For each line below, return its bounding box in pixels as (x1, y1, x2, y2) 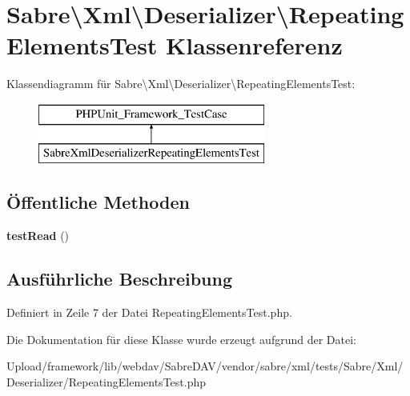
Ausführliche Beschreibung (6, 266, 232, 291)
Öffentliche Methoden (6, 190, 190, 214)
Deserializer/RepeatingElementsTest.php (6, 373, 207, 390)
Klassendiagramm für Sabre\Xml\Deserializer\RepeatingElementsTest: (6, 75, 356, 92)
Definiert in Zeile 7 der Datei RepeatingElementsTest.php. (6, 304, 292, 321)
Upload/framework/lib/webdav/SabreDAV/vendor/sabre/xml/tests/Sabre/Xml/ (6, 358, 404, 374)
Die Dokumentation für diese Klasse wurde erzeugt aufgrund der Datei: (6, 330, 356, 347)
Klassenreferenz (166, 29, 343, 62)
